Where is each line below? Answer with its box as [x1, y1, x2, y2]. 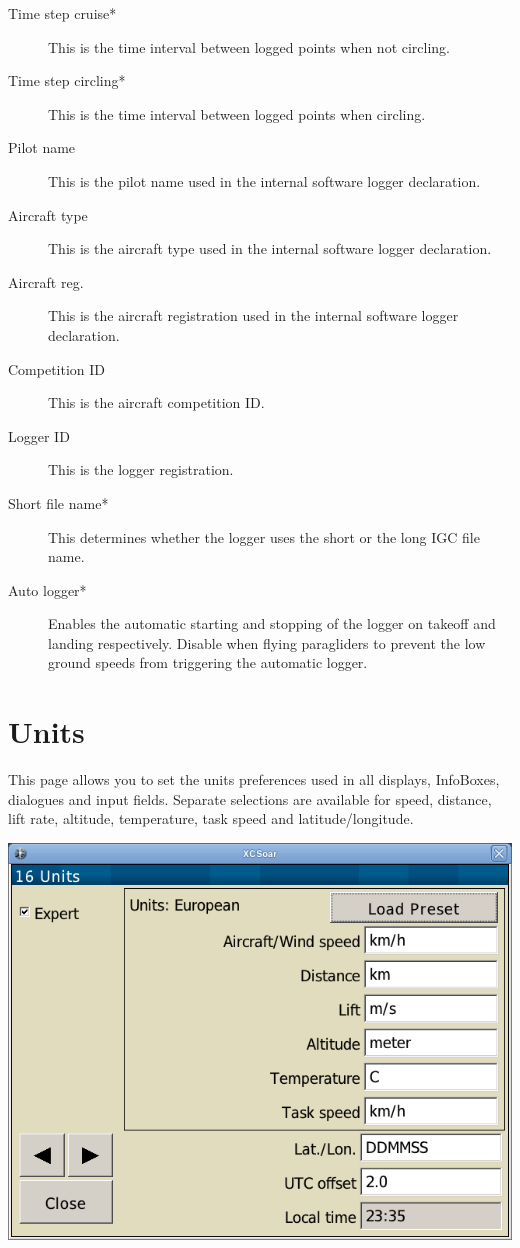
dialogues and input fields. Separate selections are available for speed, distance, [8, 788, 492, 809]
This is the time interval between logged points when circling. [48, 103, 426, 124]
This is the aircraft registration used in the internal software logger [48, 305, 459, 326]
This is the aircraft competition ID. [48, 392, 265, 413]
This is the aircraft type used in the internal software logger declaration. [48, 238, 492, 259]
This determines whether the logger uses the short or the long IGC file [48, 526, 480, 547]
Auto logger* [8, 579, 87, 600]
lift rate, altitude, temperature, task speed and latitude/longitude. [8, 808, 414, 829]
